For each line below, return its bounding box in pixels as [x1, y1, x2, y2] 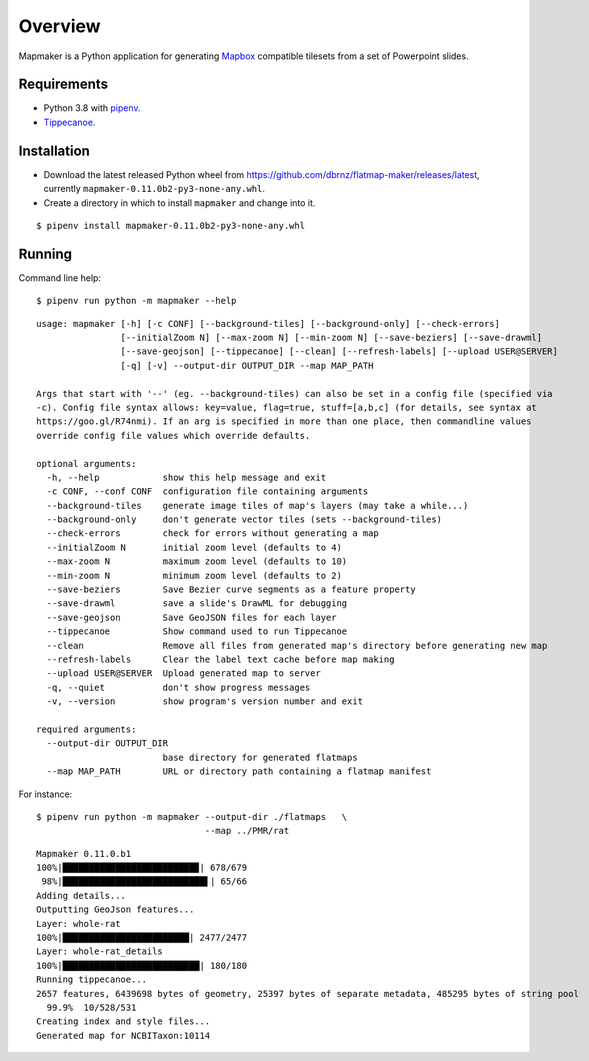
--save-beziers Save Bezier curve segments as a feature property [46, 584, 416, 595]
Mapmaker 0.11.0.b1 [36, 848, 132, 859]
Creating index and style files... [36, 1016, 211, 1027]
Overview [18, 15, 101, 37]
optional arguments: [36, 458, 137, 469]
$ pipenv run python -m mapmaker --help [36, 295, 237, 307]
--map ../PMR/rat [204, 825, 290, 837]
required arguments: [36, 723, 137, 735]
